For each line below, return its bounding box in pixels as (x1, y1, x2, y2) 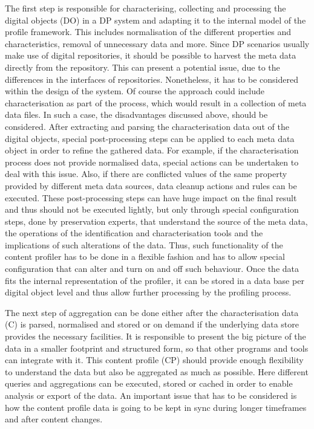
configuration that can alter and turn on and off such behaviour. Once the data (5, 262, 299, 275)
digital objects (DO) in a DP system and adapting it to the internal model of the (5, 13, 306, 26)
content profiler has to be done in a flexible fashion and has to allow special (5, 250, 285, 263)
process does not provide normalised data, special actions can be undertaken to (5, 155, 299, 168)
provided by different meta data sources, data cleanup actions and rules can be (5, 179, 297, 192)
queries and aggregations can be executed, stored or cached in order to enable (5, 377, 293, 390)
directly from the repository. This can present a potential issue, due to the (5, 60, 280, 73)
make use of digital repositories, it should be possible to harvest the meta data (5, 49, 296, 62)
